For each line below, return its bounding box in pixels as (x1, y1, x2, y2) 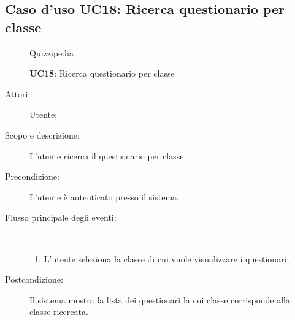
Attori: (5, 87, 31, 100)
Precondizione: (5, 170, 59, 183)
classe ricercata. (29, 305, 88, 318)
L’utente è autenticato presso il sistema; (29, 190, 179, 203)
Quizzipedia (29, 46, 74, 59)
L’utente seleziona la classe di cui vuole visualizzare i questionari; (44, 252, 289, 265)
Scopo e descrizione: (5, 128, 80, 141)
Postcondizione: (5, 273, 63, 286)
